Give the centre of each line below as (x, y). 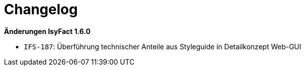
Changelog (41, 9)
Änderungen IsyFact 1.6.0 (47, 31)
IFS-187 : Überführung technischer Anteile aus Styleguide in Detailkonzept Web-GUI (163, 46)
